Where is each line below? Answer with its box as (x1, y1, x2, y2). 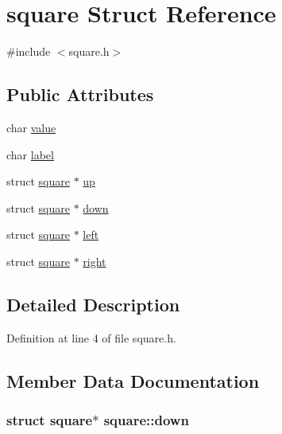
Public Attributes (6, 82, 154, 107)
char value (6, 119, 56, 135)
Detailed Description (6, 291, 180, 316)
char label (6, 146, 54, 162)
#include (6, 43, 51, 60)
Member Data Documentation (6, 368, 260, 393)
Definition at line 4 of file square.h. (6, 329, 176, 346)
